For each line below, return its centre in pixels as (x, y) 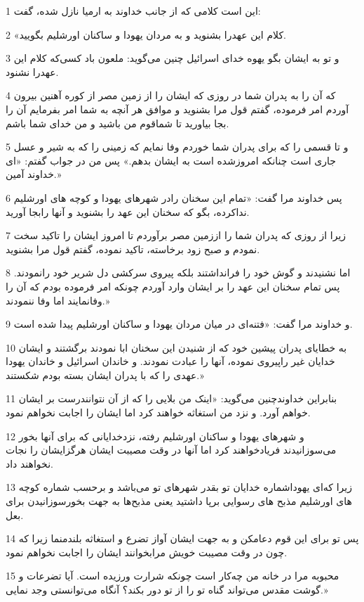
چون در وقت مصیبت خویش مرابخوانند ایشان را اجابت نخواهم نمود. (147, 552)
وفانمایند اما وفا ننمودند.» (58, 300)
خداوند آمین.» (34, 174)
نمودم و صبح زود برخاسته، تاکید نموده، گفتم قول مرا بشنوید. (133, 249)
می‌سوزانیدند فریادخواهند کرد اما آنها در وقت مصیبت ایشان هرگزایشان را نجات (171, 450)
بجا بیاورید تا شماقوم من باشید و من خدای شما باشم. (117, 123)
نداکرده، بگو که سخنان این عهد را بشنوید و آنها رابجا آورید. (128, 211)
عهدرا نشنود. (32, 71)
